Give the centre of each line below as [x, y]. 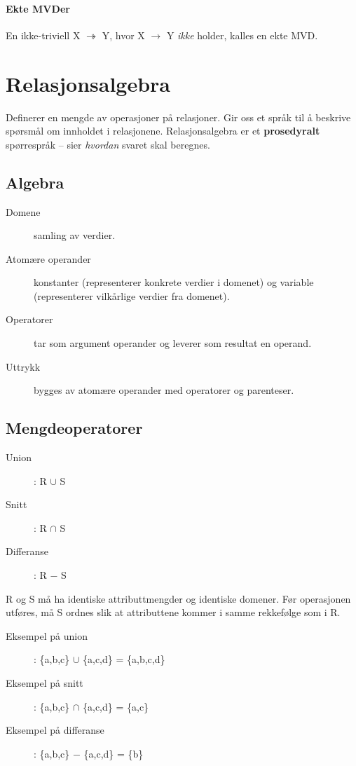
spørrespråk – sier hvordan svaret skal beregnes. [108, 144]
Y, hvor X [123, 35]
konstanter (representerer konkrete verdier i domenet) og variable [174, 282]
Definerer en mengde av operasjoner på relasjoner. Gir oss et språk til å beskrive [178, 117]
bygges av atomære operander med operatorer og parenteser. [164, 390]
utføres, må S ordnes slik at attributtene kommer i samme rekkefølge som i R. [173, 612]
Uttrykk [23, 366]
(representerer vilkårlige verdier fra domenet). [132, 295]
